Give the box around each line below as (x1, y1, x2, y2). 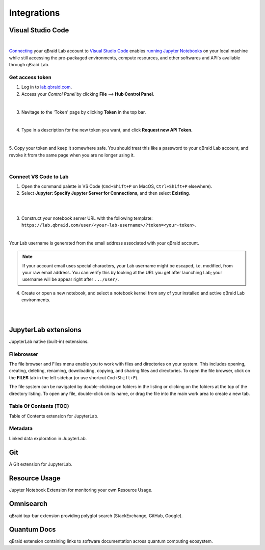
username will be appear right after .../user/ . (22, 276, 119, 282)
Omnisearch (9, 499, 48, 508)
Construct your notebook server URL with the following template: (21, 215, 153, 221)
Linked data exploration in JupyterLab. (9, 435, 87, 441)
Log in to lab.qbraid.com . (21, 84, 72, 90)
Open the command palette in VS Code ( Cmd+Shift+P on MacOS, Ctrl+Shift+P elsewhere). (21, 183, 212, 189)
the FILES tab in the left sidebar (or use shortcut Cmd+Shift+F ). (9, 374, 139, 380)
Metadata (9, 425, 33, 432)
